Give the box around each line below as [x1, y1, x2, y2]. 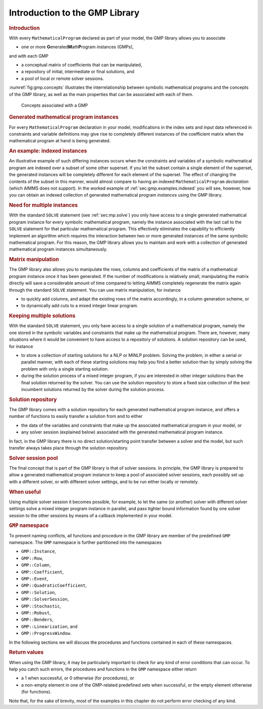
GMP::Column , [21, 562, 51, 568]
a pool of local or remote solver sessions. [21, 76, 104, 81]
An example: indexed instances [9, 148, 87, 155]
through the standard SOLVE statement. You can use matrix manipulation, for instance [9, 287, 181, 293]
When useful [9, 488, 41, 495]
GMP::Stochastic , [21, 603, 61, 609]
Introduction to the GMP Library [9, 7, 140, 18]
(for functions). [21, 689, 52, 695]
